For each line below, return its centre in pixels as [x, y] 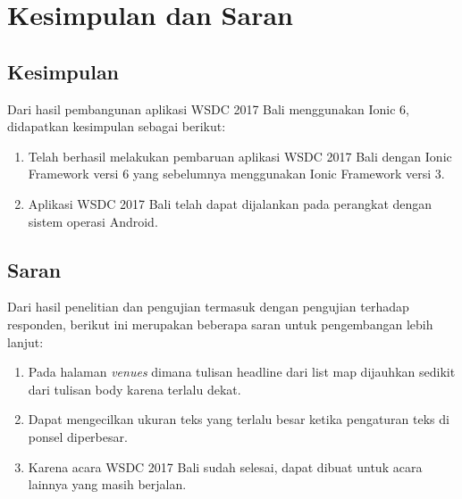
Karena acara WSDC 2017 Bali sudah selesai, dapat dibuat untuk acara [225, 466]
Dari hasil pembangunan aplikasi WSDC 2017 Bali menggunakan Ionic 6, [208, 108]
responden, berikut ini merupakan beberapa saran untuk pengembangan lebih [220, 324]
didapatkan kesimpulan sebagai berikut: [117, 126]
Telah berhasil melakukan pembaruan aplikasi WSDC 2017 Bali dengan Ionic [240, 156]
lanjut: [25, 341]
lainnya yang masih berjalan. [107, 484]
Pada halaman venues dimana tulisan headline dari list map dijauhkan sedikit [242, 372]
